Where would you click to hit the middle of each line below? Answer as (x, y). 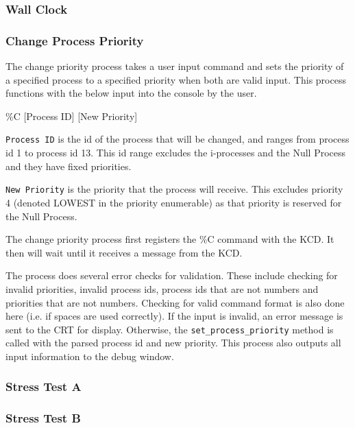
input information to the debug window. (90, 356)
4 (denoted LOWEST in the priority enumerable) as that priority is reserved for (174, 202)
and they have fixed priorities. (69, 166)
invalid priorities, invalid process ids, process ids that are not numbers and (162, 288)
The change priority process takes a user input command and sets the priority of (175, 66)
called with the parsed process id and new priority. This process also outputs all (173, 343)
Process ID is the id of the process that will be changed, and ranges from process (177, 139)
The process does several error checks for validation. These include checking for (172, 275)
